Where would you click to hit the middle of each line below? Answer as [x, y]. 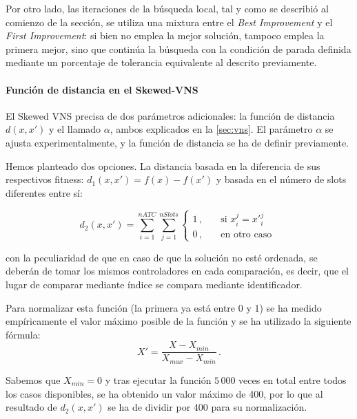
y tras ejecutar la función [158, 379]
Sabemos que [33, 379]
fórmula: [23, 334]
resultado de [31, 407]
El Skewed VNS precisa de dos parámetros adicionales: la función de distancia [170, 115]
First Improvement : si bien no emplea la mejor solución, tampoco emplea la [165, 35]
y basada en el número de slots [281, 179]
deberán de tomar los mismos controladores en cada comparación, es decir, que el [177, 271]
